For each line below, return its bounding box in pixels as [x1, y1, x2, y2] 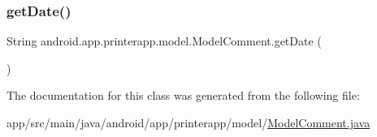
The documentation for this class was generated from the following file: [6, 87, 360, 104]
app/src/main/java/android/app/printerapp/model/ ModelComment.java [6, 114, 370, 131]
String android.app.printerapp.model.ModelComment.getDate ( [6, 32, 322, 49]
